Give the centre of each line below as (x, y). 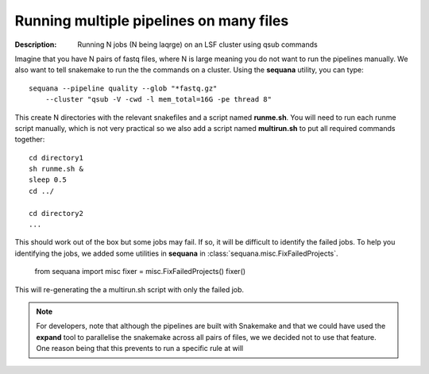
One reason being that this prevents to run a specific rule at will (140, 349)
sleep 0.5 (48, 180)
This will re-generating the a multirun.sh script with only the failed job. (129, 289)
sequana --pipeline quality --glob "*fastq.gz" (123, 88)
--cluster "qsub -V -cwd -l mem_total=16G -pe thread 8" (158, 100)
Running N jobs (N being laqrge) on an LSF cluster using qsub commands (197, 44)
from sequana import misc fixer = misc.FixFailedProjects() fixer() (140, 272)
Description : (36, 44)
